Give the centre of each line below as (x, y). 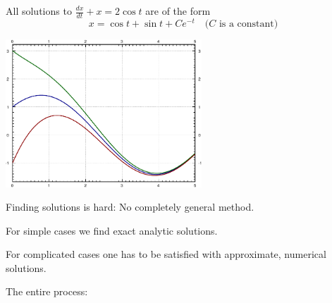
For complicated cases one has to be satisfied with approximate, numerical (166, 254)
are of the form (178, 11)
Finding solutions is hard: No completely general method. (130, 207)
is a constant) (248, 24)
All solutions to (39, 11)
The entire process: (47, 291)
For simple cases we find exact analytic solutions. (112, 230)
